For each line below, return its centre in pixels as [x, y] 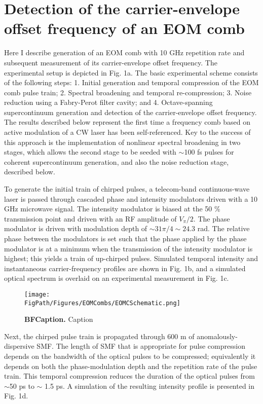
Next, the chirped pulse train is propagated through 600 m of [99, 336]
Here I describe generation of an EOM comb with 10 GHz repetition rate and [124, 52]
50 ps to [22, 385]
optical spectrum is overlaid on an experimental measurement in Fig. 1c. [117, 278]
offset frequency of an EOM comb [124, 28]
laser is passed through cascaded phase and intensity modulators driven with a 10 [131, 198]
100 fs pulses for [209, 152]
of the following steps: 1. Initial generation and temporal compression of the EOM [131, 82]
